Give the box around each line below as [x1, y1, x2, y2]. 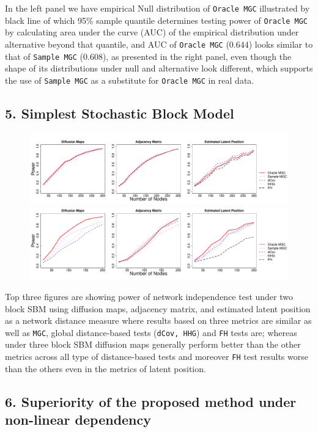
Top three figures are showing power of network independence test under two [5, 290, 294, 303]
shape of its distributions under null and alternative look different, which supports [5, 62, 313, 75]
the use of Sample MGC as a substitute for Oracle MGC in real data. [5, 73, 254, 86]
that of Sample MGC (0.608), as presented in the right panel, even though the [5, 49, 292, 62]
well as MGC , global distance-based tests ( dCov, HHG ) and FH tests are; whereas [5, 326, 297, 339]
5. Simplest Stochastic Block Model [5, 103, 234, 122]
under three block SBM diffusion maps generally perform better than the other [5, 338, 301, 351]
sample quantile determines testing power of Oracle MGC [96, 13, 308, 26]
